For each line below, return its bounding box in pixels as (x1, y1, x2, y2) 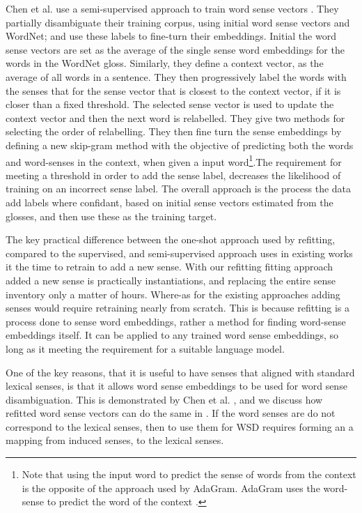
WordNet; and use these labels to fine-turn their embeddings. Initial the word (6, 29, 336, 43)
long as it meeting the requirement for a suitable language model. (6, 341, 285, 355)
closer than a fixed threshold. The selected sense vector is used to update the (6, 97, 334, 112)
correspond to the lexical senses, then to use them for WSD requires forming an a (6, 419, 354, 434)
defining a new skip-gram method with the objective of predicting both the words (6, 137, 354, 152)
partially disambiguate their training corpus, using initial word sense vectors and (6, 15, 350, 29)
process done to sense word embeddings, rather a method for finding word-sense (6, 314, 346, 328)
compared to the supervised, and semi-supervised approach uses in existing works (6, 245, 353, 260)
